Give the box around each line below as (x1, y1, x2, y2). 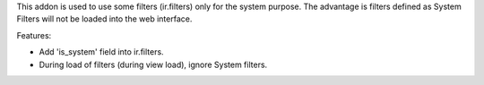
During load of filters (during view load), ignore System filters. (39, 59, 268, 70)
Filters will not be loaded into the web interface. (16, 13, 193, 24)
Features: (16, 30, 52, 40)
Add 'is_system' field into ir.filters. (39, 47, 165, 57)
